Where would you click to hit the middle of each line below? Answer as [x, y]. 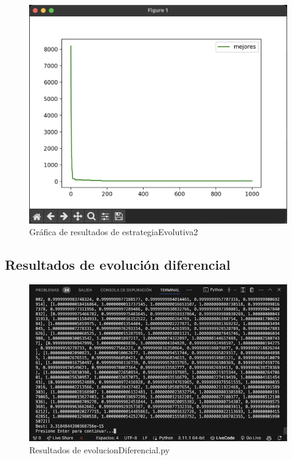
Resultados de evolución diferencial [118, 265]
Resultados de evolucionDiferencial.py [99, 449]
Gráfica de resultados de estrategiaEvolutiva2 [114, 232]
